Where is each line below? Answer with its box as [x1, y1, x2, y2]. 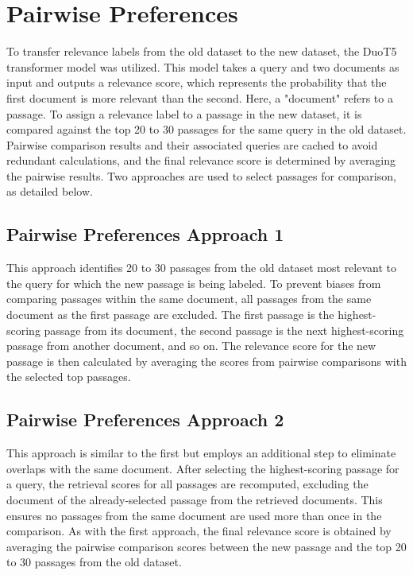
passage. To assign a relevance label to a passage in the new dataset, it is [6, 105, 362, 122]
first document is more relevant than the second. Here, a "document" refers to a [6, 89, 393, 106]
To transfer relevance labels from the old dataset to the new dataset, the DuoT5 [6, 43, 397, 60]
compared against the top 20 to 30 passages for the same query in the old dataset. [6, 121, 407, 138]
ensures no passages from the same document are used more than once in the [6, 507, 382, 523]
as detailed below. [6, 183, 93, 200]
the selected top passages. [6, 368, 131, 385]
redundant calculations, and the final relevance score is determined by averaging [6, 152, 396, 169]
